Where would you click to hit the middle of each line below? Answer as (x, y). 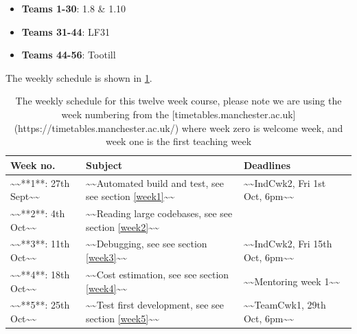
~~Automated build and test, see (155, 182)
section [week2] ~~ (123, 226)
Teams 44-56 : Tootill (69, 55)
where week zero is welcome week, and (262, 127)
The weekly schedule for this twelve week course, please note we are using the (178, 101)
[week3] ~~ (106, 257)
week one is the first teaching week (178, 141)
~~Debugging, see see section (147, 244)
